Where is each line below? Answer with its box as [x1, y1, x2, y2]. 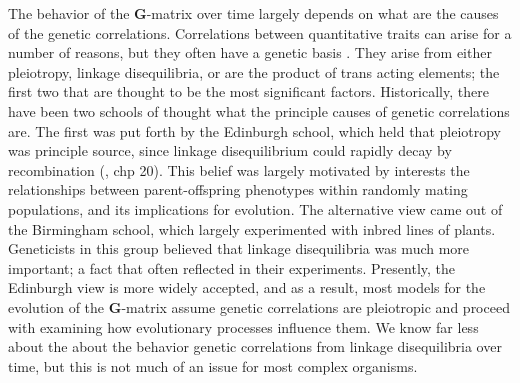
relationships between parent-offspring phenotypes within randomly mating [8, 179, 468, 200]
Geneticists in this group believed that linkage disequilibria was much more [8, 238, 470, 259]
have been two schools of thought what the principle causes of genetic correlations [8, 100, 510, 121]
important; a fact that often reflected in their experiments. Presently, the [8, 257, 456, 278]
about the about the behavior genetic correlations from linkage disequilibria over [8, 336, 502, 357]
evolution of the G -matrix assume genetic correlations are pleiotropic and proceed [8, 296, 510, 317]
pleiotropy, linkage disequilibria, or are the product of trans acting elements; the [8, 61, 500, 82]
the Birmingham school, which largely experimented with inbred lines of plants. [8, 218, 496, 239]
